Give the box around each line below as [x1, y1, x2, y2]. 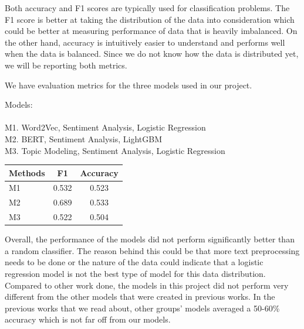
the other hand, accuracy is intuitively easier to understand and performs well [5, 36, 285, 48]
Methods [9, 166, 45, 179]
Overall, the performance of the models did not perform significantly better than [5, 233, 295, 245]
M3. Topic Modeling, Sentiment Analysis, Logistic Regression [5, 144, 225, 156]
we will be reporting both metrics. [5, 59, 127, 71]
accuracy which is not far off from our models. [5, 313, 171, 325]
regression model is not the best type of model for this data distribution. [5, 268, 266, 280]
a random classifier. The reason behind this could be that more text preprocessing [5, 244, 300, 256]
